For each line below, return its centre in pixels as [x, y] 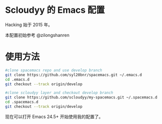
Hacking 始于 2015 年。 [29, 25]
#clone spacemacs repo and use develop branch [54, 70]
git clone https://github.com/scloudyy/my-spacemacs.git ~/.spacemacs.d [81, 97]
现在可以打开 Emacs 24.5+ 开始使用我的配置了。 [54, 117]
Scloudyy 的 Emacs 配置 [55, 10]
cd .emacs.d [17, 79]
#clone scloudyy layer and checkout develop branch [59, 93]
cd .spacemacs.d [22, 102]
